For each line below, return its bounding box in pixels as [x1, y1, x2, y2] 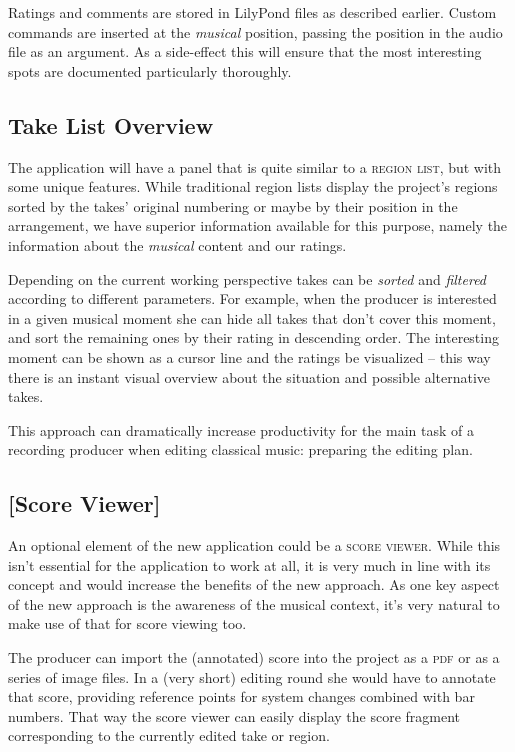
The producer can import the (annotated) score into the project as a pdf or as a [8, 647, 500, 668]
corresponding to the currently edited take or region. [8, 725, 330, 746]
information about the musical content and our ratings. [8, 234, 347, 255]
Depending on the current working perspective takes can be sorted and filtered [8, 268, 487, 289]
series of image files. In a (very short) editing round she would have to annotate [8, 666, 496, 687]
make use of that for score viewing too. [8, 613, 247, 634]
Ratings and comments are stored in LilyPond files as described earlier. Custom [8, 2, 497, 22]
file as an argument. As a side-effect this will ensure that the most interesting [8, 41, 482, 62]
